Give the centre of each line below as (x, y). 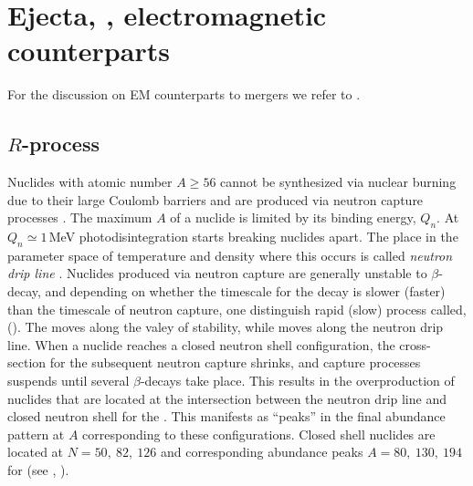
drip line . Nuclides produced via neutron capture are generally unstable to (217, 273)
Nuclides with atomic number (90, 182)
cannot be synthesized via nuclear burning (338, 182)
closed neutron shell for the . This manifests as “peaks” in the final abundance (226, 416)
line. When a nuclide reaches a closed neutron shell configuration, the (201, 344)
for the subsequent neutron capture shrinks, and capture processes (235, 362)
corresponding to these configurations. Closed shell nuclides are (259, 434)
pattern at (36, 434)
